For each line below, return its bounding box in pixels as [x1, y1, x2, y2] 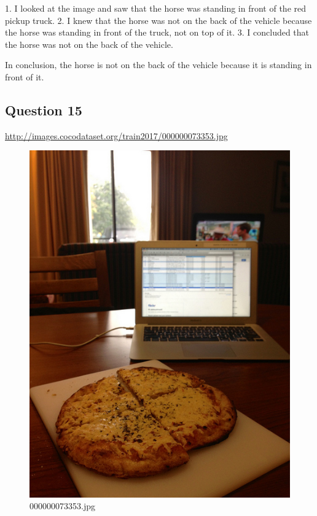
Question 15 [5, 100, 82, 119]
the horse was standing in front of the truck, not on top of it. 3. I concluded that [5, 26, 310, 39]
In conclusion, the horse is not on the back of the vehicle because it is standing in [5, 58, 312, 71]
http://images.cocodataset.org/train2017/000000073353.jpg [5, 129, 228, 142]
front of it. [5, 70, 44, 83]
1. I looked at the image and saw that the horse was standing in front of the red [5, 2, 307, 14]
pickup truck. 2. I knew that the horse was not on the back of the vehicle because [5, 13, 312, 26]
